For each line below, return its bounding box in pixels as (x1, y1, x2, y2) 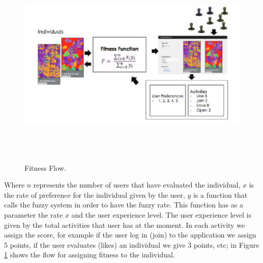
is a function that (193, 189, 248, 200)
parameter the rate (4, 209, 63, 220)
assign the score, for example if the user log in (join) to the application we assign (4, 229, 256, 240)
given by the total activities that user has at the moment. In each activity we (4, 219, 245, 230)
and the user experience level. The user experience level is (71, 209, 252, 220)
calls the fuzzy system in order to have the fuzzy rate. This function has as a (4, 199, 243, 210)
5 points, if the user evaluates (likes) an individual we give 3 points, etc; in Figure (4, 239, 259, 250)
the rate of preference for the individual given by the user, (4, 189, 185, 200)
